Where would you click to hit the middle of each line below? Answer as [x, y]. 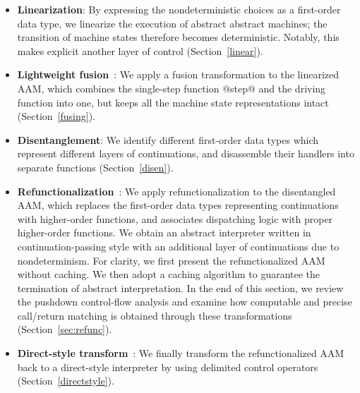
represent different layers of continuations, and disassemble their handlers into [186, 153]
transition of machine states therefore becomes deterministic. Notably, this [178, 37]
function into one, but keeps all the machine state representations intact [173, 102]
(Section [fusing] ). [56, 116]
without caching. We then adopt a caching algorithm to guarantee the [169, 274]
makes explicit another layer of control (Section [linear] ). [140, 50]
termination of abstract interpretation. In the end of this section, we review [180, 288]
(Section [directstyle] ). [66, 381]
